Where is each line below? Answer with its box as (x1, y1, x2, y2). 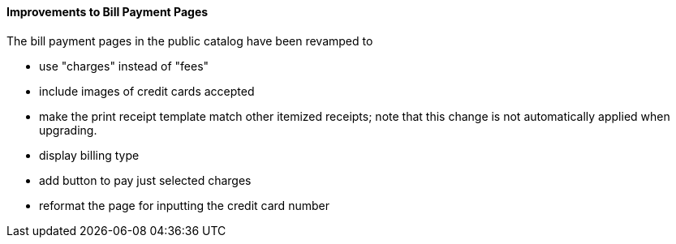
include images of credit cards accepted (39, 83, 255, 98)
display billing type (39, 148, 140, 162)
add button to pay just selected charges (39, 173, 252, 187)
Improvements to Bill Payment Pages (6, 5, 209, 19)
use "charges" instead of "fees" (39, 58, 209, 73)
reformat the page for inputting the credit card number (39, 198, 329, 212)
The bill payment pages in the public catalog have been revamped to (6, 33, 373, 48)
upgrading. (39, 122, 97, 137)
